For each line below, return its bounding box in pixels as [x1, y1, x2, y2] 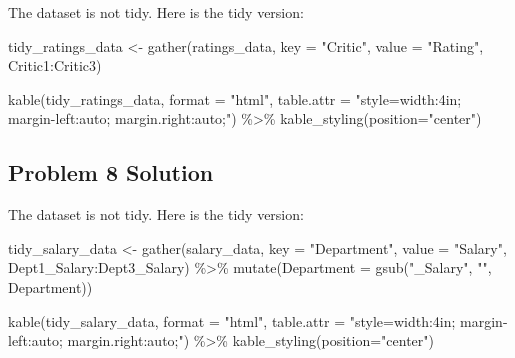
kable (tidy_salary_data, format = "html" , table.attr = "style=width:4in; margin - [8, 310, 508, 331]
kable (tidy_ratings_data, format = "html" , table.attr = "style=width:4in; [8, 88, 462, 109]
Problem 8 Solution [8, 157, 214, 188]
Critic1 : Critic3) [8, 55, 102, 76]
